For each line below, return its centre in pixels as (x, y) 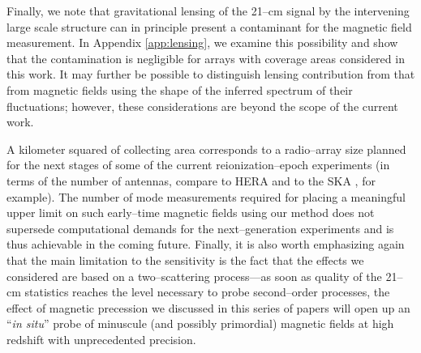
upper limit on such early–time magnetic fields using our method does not (191, 213)
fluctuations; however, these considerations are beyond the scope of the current (202, 106)
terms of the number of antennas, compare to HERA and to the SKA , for (191, 180)
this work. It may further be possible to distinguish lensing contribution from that (211, 74)
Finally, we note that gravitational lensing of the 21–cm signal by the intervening (208, 11)
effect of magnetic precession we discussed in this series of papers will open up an (208, 307)
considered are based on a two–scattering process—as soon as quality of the (194, 276)
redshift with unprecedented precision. (101, 339)
